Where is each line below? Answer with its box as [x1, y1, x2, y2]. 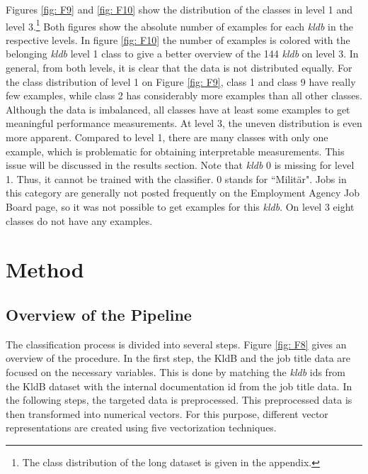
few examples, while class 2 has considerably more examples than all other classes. [6, 88, 362, 103]
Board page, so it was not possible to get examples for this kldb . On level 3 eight [6, 199, 355, 214]
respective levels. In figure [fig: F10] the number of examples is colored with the [6, 32, 350, 47]
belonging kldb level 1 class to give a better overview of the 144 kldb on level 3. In [6, 46, 359, 61]
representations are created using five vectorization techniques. [6, 420, 277, 435]
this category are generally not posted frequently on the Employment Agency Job [6, 185, 360, 200]
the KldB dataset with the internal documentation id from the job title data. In [6, 378, 352, 393]
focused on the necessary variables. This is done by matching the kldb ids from [6, 364, 346, 379]
